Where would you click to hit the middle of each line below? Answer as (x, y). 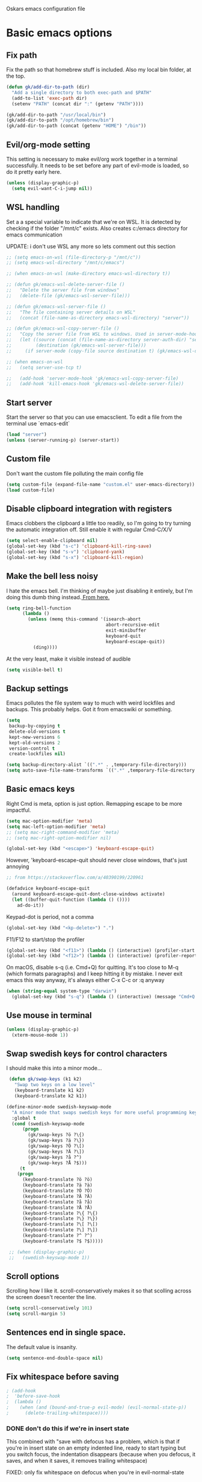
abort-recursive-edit (133, 625)
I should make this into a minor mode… (54, 1068)
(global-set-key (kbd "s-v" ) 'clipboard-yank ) (66, 552)
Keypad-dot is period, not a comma (50, 916)
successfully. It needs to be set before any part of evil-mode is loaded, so (98, 165)
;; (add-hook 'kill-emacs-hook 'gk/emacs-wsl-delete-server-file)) (95, 384)
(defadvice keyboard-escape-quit (48, 889)
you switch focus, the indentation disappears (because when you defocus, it (101, 1454)
